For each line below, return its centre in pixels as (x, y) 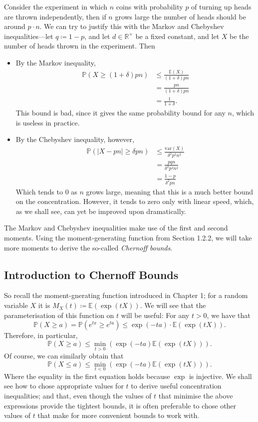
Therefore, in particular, (41, 335)
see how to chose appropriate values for (64, 386)
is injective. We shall (220, 376)
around (15, 26)
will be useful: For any (155, 315)
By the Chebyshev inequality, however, (75, 139)
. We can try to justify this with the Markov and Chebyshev (132, 26)
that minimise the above (196, 396)
